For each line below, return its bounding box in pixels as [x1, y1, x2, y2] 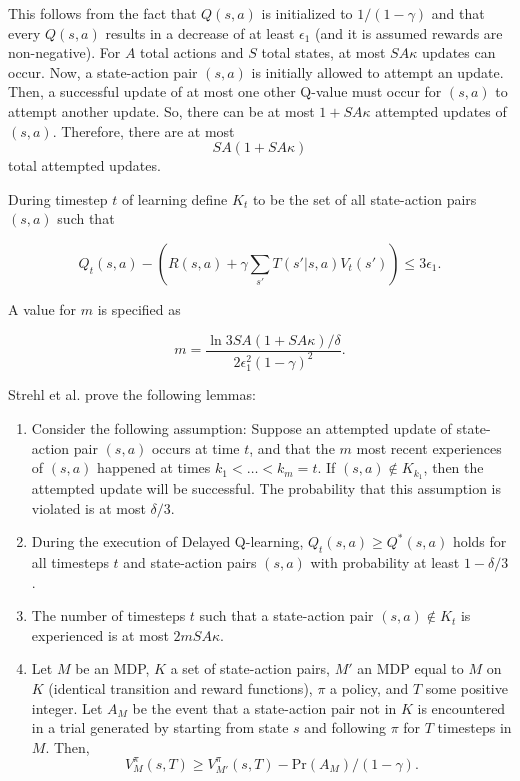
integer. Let [31, 697, 103, 718]
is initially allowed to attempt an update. [251, 61, 504, 82]
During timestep [8, 188, 108, 209]
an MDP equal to [357, 658, 464, 679]
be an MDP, [75, 658, 150, 679]
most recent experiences [356, 437, 502, 458]
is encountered [417, 697, 506, 718]
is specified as [97, 298, 181, 319]
